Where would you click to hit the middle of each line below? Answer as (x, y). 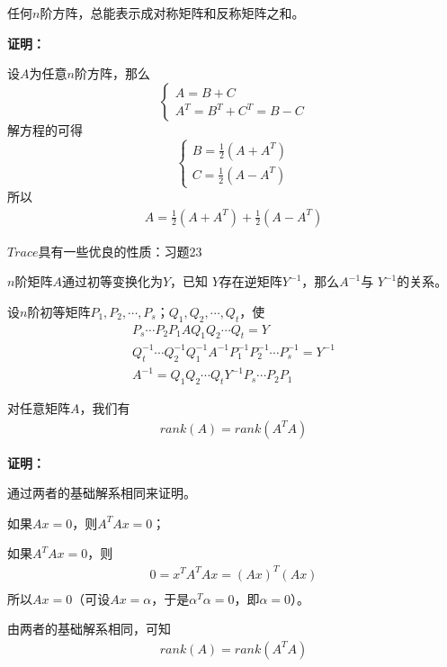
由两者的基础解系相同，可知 (89, 629)
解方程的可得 (45, 129)
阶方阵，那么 (112, 73)
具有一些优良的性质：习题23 (120, 251)
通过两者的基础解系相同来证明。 (102, 493)
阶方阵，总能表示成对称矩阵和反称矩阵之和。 (172, 13)
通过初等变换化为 (112, 281)
